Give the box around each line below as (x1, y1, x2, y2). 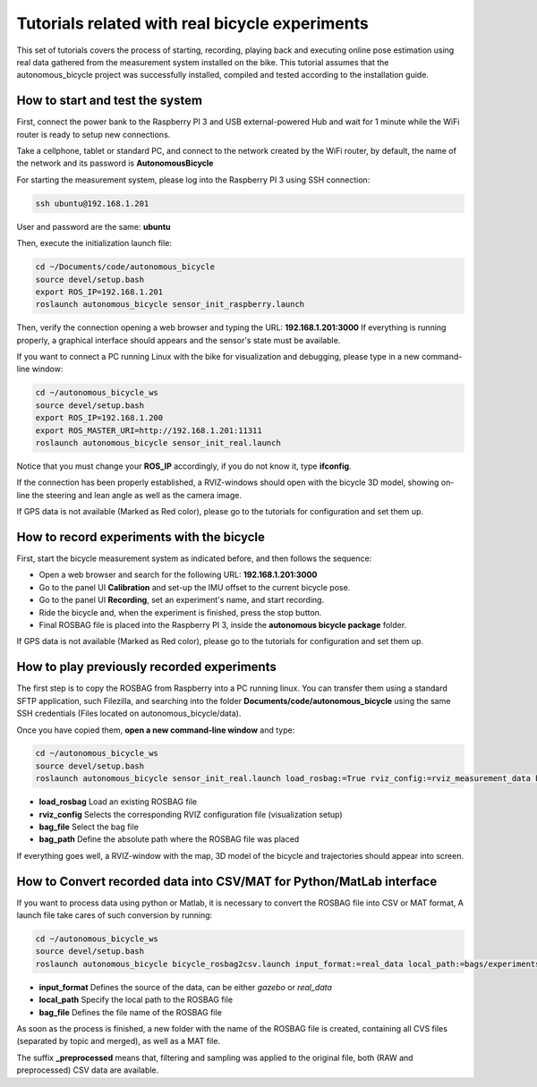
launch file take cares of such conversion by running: (16, 910, 213, 921)
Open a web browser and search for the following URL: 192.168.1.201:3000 (38, 569, 318, 581)
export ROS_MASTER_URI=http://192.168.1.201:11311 (35, 425, 263, 436)
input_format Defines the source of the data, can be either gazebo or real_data (38, 981, 333, 992)
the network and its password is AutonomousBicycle (16, 157, 214, 169)
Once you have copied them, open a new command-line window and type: (16, 725, 295, 735)
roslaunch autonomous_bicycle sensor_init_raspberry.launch (35, 300, 305, 310)
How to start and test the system (16, 93, 203, 108)
